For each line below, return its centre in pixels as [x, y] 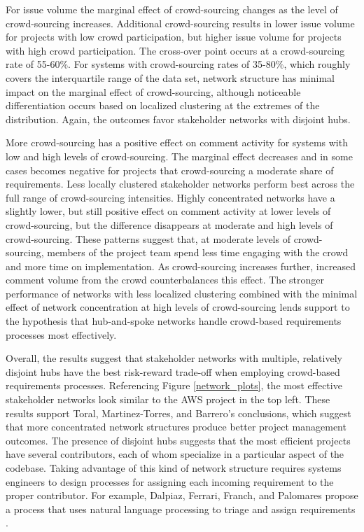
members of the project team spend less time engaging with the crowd [198, 252]
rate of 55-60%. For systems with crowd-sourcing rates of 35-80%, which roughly [178, 64]
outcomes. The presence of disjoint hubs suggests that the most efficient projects [178, 440]
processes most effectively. [61, 334]
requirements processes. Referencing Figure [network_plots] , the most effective [174, 385]
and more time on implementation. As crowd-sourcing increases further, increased [181, 266]
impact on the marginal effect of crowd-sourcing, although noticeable [153, 91]
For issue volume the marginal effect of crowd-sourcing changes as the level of [172, 9]
